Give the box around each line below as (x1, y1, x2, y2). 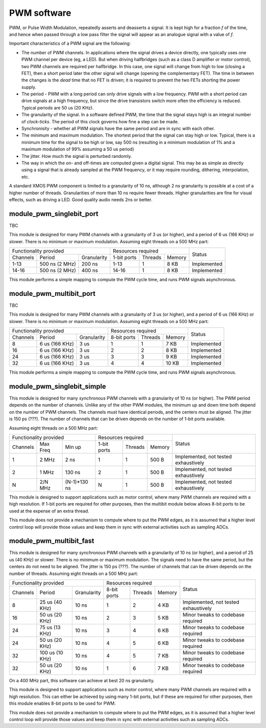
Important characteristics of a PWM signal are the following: (9, 40, 131, 46)
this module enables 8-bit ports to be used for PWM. (9, 700, 116, 706)
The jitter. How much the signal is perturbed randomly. (21, 153, 133, 159)
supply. (21, 84, 36, 90)
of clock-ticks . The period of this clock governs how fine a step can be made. (21, 118, 179, 124)
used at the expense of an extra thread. (9, 508, 90, 514)
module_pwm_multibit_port (9, 289, 96, 298)
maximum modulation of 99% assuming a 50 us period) (21, 146, 134, 152)
